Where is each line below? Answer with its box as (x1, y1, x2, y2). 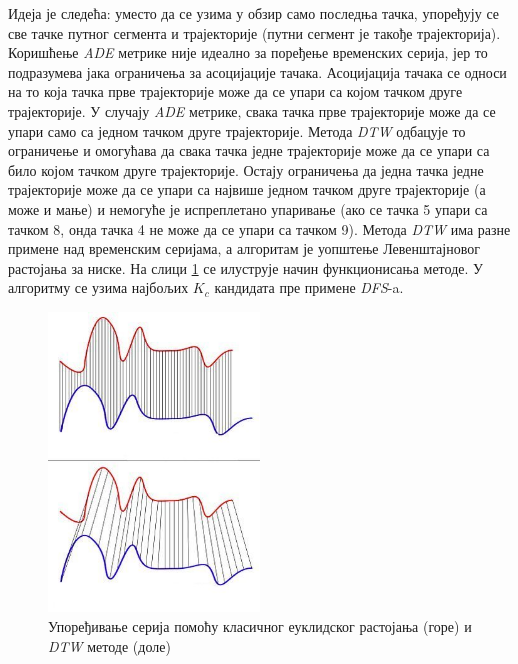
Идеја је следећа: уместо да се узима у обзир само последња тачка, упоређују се (8, 3, 500, 23)
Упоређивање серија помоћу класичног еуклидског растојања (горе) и (48, 615, 472, 636)
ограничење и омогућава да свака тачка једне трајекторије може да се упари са (8, 140, 490, 161)
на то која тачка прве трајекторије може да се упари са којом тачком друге (8, 81, 463, 102)
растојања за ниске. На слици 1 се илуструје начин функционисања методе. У (8, 257, 483, 278)
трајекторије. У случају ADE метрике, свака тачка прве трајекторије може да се (8, 100, 496, 121)
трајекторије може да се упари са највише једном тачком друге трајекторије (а (8, 179, 486, 200)
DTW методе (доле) (48, 635, 171, 656)
